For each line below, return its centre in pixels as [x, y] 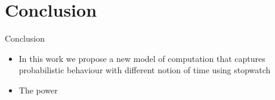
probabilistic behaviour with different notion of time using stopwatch [145, 70]
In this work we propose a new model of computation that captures [142, 58]
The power [38, 90]
